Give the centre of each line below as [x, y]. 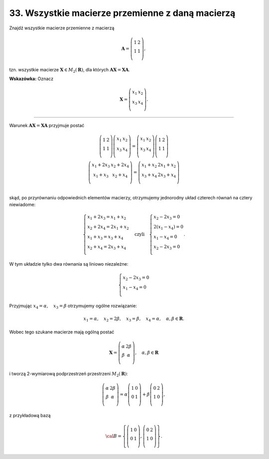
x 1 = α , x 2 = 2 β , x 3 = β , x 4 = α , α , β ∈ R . [134, 319]
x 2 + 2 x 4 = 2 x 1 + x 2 [108, 228]
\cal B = [113, 436]
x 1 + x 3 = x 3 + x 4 [105, 237]
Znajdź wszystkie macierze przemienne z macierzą [62, 28]
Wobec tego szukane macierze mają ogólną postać [62, 332]
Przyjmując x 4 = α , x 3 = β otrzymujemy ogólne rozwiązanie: [73, 306]
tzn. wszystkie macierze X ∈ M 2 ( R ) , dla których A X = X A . [70, 70]
